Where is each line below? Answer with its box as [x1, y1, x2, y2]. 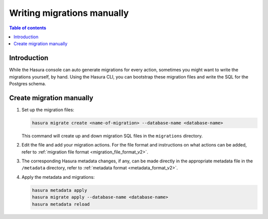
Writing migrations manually [9, 7, 129, 18]
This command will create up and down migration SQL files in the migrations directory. [21, 133, 203, 139]
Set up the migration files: [21, 107, 74, 113]
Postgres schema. [9, 81, 47, 87]
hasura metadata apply [32, 187, 87, 193]
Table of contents [9, 25, 47, 31]
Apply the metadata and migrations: [21, 174, 95, 180]
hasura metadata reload [32, 201, 90, 207]
